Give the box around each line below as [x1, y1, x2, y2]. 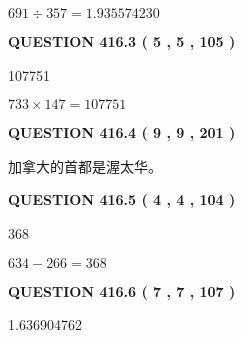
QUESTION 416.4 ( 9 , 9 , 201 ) [8, 122, 236, 143]
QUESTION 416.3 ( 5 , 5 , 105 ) [8, 31, 236, 51]
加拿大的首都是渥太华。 [8, 155, 162, 176]
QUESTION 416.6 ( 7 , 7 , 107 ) [8, 280, 236, 301]
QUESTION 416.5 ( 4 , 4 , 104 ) [8, 189, 236, 210]
